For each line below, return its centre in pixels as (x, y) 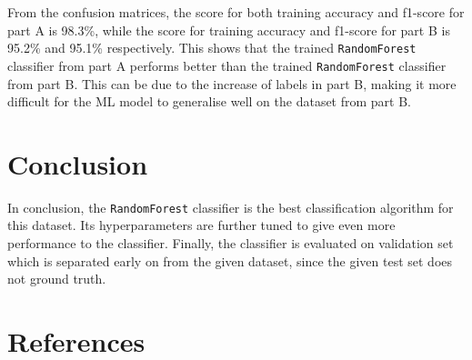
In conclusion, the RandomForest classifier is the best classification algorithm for (231, 207)
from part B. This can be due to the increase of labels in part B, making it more (232, 83)
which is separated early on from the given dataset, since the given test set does (230, 260)
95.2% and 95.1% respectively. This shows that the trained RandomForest (212, 48)
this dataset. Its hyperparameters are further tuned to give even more (201, 225)
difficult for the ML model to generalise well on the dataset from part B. (210, 101)
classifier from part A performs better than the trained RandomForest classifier (227, 65)
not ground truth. (57, 279)
